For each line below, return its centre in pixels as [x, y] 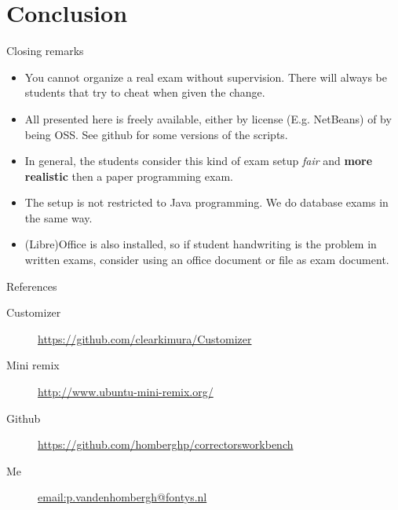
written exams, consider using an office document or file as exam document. [207, 260]
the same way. [58, 217]
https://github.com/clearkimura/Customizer [145, 338]
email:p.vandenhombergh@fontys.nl [122, 497]
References [32, 286]
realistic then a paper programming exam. [129, 176]
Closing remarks [45, 51]
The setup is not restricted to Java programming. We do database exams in [206, 202]
